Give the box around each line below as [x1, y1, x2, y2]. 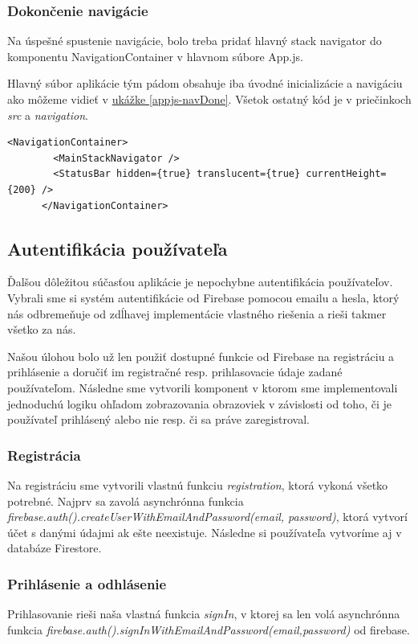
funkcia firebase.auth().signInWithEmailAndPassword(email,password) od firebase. [7, 621, 410, 638]
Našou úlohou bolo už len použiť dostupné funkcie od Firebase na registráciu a [7, 347, 395, 364]
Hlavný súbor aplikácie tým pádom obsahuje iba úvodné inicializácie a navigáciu [7, 75, 403, 92]
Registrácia [7, 445, 81, 465]
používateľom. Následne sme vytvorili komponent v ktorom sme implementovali [7, 379, 398, 396]
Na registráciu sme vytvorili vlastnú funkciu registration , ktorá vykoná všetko [7, 476, 388, 493]
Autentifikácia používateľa [7, 236, 228, 260]
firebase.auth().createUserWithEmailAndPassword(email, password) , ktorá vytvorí [7, 508, 408, 525]
